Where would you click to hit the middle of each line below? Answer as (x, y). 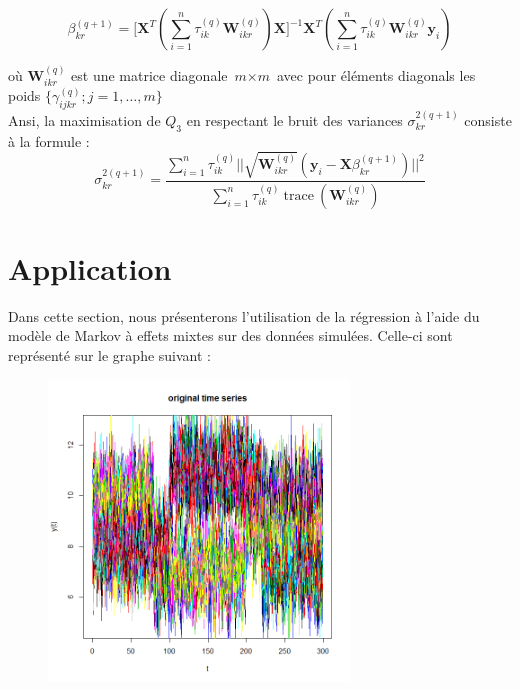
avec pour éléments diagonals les (376, 74)
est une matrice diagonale (149, 74)
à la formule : (49, 140)
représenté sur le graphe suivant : (109, 355)
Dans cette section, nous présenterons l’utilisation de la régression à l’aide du (244, 315)
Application (90, 267)
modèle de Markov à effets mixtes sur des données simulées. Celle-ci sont (230, 335)
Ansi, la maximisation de (84, 119)
